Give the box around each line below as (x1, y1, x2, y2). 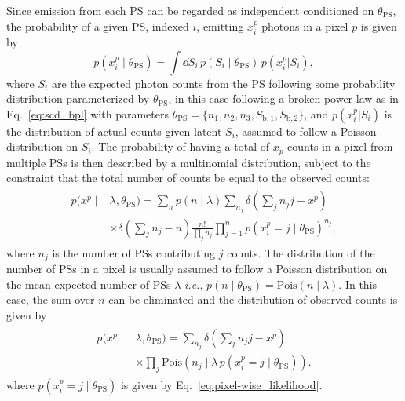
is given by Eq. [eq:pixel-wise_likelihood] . (120, 376, 323, 392)
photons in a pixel (261, 17, 348, 34)
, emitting (196, 17, 244, 34)
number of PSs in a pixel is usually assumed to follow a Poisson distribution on (6, 261, 388, 277)
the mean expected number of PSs (6, 275, 171, 292)
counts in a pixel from (287, 138, 393, 155)
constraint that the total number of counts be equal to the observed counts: (6, 170, 370, 186)
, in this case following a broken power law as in (168, 90, 399, 107)
